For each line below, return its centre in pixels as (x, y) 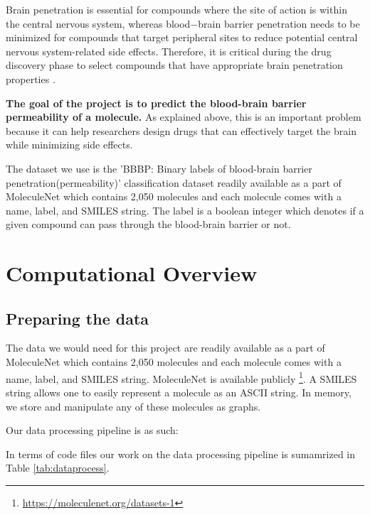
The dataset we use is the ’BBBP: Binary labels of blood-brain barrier (159, 168)
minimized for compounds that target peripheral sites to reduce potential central (182, 37)
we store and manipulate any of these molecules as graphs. (133, 406)
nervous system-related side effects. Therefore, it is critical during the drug (169, 51)
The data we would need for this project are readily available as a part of (165, 348)
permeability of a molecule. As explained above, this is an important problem (184, 117)
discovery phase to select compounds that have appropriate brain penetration (174, 65)
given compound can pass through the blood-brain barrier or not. (148, 224)
